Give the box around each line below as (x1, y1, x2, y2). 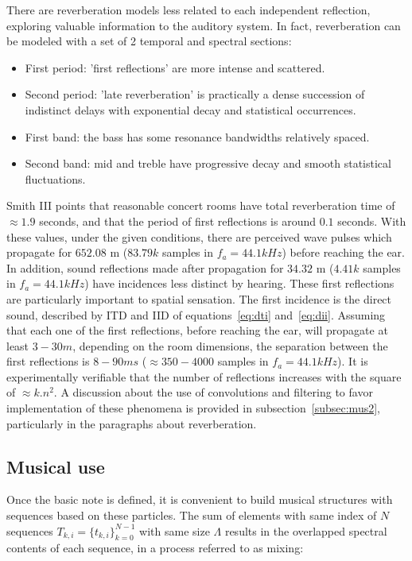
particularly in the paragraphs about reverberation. (6, 415, 257, 431)
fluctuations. (25, 170, 86, 187)
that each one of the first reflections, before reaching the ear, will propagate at (6, 322, 388, 339)
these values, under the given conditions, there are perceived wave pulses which (6, 228, 392, 245)
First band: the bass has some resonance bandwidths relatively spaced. (25, 128, 370, 145)
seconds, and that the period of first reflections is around (39, 212, 316, 229)
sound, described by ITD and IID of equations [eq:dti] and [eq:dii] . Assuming (6, 306, 386, 323)
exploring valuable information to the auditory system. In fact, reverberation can (6, 17, 401, 33)
